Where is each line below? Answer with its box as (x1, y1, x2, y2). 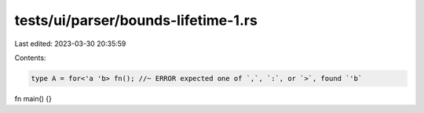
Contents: (14, 53, 46, 62)
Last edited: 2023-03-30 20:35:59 (14, 39, 126, 48)
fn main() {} (14, 94, 53, 103)
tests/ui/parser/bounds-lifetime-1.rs (14, 12, 258, 29)
